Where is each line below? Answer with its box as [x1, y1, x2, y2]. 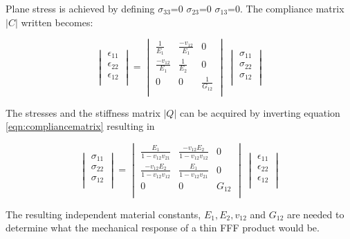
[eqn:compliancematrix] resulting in [6, 119, 155, 133]
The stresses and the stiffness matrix [6, 105, 160, 119]
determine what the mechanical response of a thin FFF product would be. [6, 220, 320, 235]
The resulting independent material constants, [6, 207, 201, 221]
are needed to [287, 207, 344, 221]
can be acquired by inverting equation [179, 105, 340, 119]
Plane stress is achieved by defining [6, 1, 155, 15]
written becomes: [21, 15, 93, 29]
